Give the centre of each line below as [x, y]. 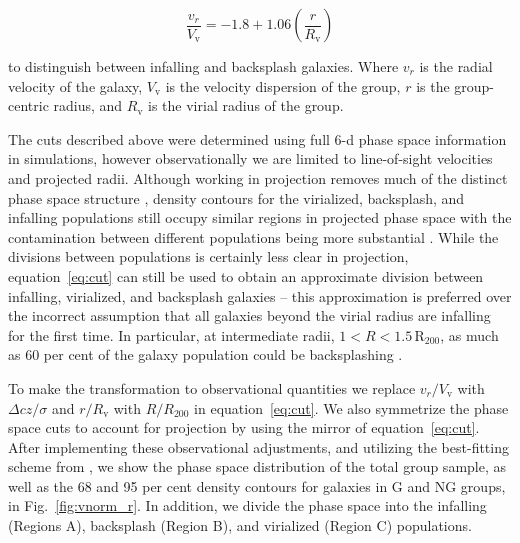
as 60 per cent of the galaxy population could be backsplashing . [205, 354]
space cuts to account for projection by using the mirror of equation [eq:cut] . [244, 427]
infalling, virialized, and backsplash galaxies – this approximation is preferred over [260, 295]
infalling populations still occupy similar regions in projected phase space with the [260, 217]
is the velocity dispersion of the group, [283, 85]
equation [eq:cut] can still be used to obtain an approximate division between [246, 275]
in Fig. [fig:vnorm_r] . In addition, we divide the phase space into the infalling [247, 505]
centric [28, 105]
